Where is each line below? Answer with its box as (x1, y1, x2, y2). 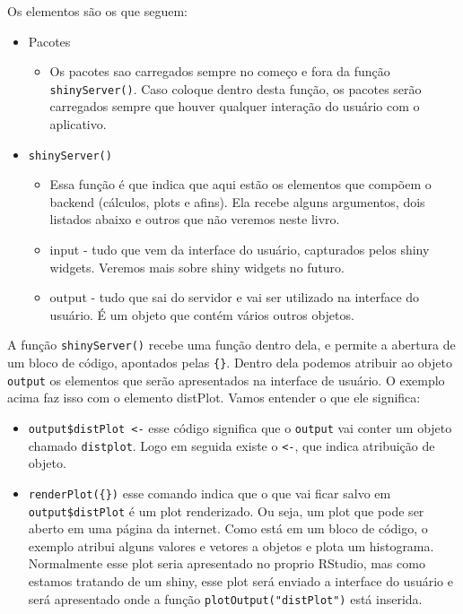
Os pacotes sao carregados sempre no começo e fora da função (49, 62, 390, 81)
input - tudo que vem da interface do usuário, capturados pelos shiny (49, 240, 430, 259)
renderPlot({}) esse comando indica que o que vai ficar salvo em (28, 483, 391, 502)
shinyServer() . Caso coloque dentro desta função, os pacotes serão (49, 79, 422, 98)
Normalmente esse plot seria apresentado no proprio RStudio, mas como (28, 554, 425, 573)
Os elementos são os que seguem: (7, 2, 188, 20)
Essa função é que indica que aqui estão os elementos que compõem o (49, 175, 432, 194)
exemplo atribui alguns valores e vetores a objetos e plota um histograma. (28, 536, 434, 555)
